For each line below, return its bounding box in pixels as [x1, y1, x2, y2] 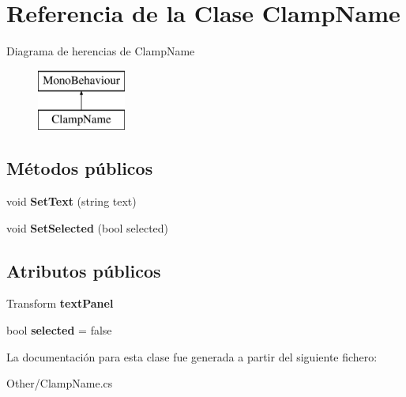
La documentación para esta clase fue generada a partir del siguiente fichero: [6, 348, 378, 365]
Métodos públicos [6, 156, 153, 180]
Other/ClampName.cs [6, 375, 113, 391]
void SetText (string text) [6, 193, 137, 210]
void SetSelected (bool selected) [6, 219, 169, 236]
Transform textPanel [6, 295, 114, 312]
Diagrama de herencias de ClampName [6, 43, 195, 59]
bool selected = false [6, 322, 112, 338]
